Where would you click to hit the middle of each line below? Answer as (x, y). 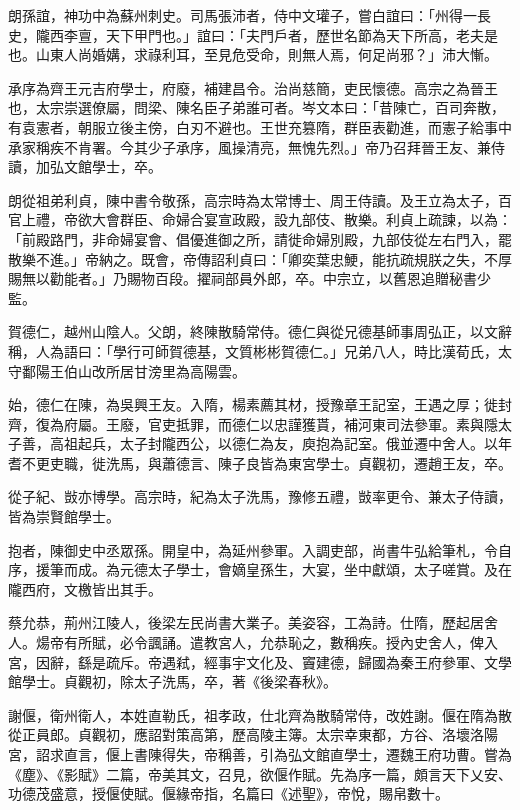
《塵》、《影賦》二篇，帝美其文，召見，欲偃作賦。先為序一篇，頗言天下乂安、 (260, 773)
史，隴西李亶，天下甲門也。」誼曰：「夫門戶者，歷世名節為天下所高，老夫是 (253, 34)
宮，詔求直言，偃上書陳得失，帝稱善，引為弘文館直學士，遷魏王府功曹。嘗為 (260, 754)
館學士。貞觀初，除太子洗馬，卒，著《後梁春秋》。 (172, 681)
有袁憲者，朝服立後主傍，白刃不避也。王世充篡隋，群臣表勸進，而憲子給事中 (260, 126)
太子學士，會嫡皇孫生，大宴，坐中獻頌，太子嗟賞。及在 (329, 569)
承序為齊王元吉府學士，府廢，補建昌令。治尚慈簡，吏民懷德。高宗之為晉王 (253, 87)
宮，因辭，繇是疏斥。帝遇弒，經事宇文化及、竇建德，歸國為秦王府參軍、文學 (260, 661)
